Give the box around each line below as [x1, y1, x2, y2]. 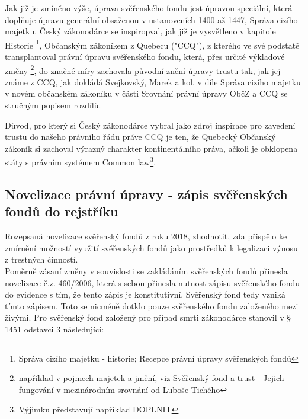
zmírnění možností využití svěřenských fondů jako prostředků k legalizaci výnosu [5, 241, 298, 254]
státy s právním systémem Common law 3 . [5, 154, 156, 168]
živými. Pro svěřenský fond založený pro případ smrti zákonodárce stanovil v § [5, 311, 291, 324]
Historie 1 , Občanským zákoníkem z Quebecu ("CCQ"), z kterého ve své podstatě [5, 37, 300, 51]
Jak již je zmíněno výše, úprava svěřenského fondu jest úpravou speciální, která [5, 2, 293, 14]
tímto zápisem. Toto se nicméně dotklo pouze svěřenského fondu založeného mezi [5, 299, 299, 312]
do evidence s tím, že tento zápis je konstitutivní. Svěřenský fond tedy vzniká [5, 288, 286, 300]
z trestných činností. [5, 253, 78, 266]
